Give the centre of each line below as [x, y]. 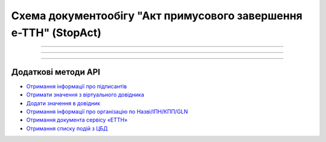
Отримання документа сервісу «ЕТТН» [77, 120]
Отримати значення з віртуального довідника [85, 95]
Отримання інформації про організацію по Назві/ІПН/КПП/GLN [107, 112]
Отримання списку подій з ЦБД [67, 128]
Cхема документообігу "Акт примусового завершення [157, 16]
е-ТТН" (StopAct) [56, 32]
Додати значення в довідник [63, 103]
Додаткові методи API [56, 72]
